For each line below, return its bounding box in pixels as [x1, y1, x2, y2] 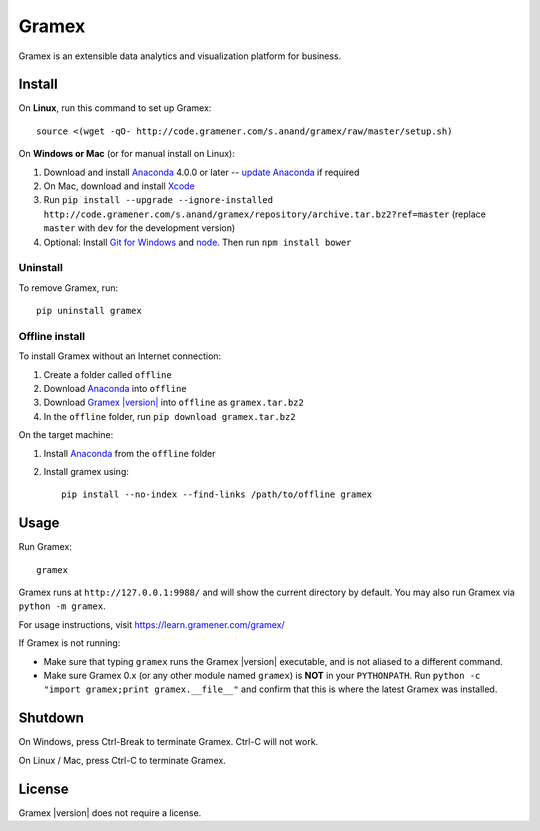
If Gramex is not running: [18, 637, 121, 649]
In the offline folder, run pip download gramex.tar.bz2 [43, 410, 296, 422]
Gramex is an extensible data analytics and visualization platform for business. [18, 50, 342, 62]
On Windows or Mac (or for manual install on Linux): [18, 148, 235, 160]
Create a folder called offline [43, 368, 172, 380]
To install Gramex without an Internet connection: [18, 350, 222, 362]
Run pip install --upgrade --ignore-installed [43, 194, 274, 206]
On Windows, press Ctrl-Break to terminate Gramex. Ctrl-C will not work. [18, 736, 319, 748]
